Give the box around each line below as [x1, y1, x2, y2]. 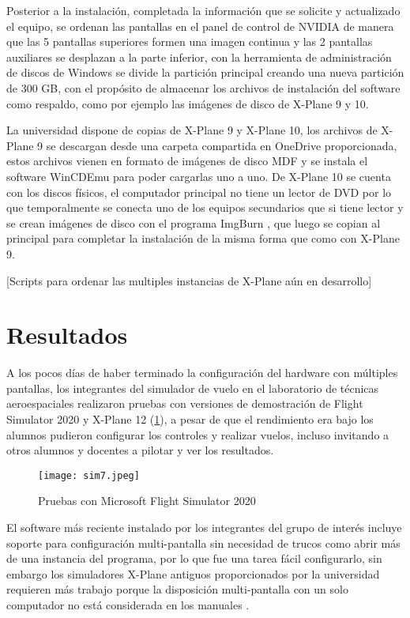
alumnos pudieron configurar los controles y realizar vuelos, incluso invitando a [6, 426, 389, 443]
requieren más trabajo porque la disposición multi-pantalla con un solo [6, 581, 348, 597]
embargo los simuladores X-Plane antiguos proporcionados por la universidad [6, 565, 380, 582]
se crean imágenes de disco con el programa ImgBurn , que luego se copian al [6, 214, 381, 231]
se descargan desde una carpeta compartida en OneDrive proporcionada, [46, 137, 397, 153]
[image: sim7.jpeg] [38, 469, 140, 481]
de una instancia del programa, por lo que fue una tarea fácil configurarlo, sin [6, 550, 382, 567]
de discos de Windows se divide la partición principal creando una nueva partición [6, 64, 404, 81]
